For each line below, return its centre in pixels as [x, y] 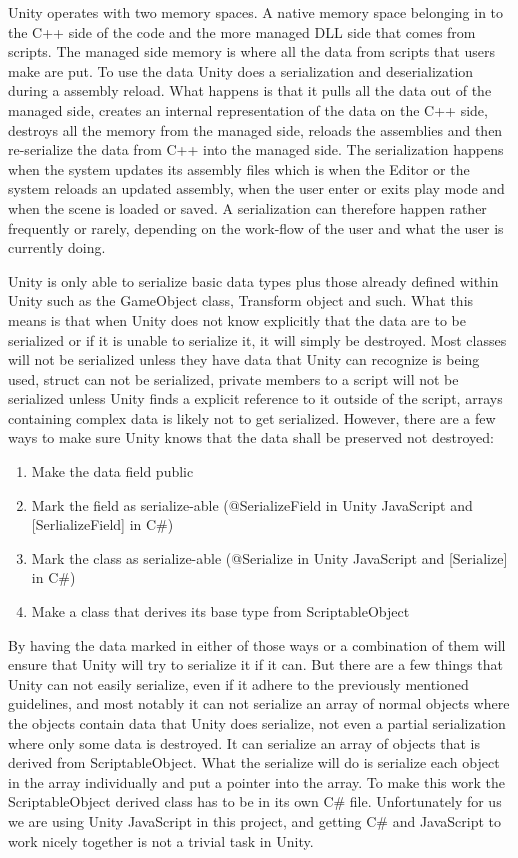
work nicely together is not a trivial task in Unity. [161, 840]
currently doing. [57, 247]
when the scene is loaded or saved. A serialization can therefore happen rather [247, 207]
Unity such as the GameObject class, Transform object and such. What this [241, 300]
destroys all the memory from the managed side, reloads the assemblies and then [255, 129]
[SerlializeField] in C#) [102, 524]
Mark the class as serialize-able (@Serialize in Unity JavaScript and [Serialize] [269, 557]
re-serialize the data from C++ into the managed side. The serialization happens [256, 149]
